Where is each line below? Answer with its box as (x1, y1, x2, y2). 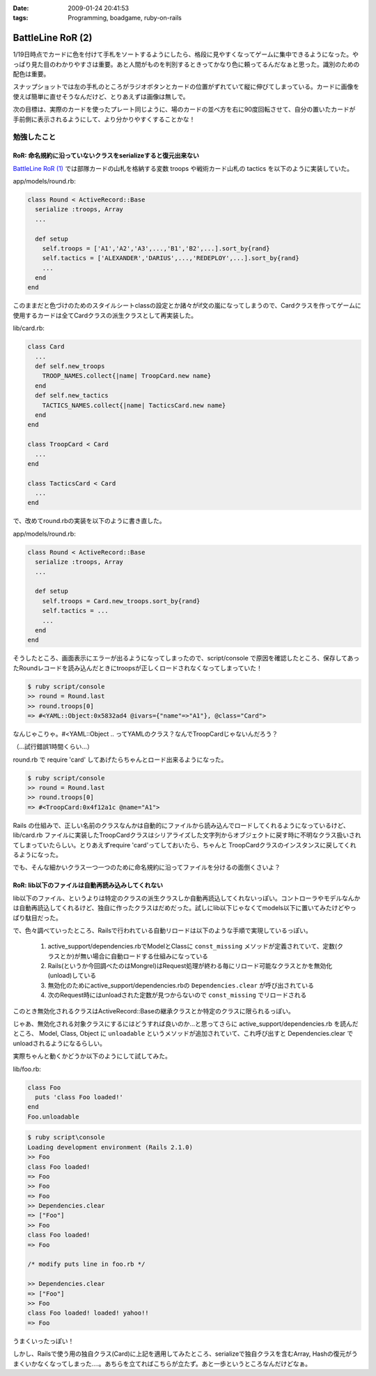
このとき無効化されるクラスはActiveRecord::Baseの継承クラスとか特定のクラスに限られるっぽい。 (13, 1006, 295, 1015)
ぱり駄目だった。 (13, 914, 62, 922)
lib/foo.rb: (13, 1064, 42, 1073)
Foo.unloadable (27, 1112, 79, 1121)
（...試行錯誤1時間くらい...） (13, 743, 93, 751)
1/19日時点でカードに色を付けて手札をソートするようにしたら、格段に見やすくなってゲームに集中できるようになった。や (13, 50, 359, 59)
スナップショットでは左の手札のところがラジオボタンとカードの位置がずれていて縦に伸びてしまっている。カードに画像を (13, 82, 360, 91)
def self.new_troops (35, 363, 105, 370)
